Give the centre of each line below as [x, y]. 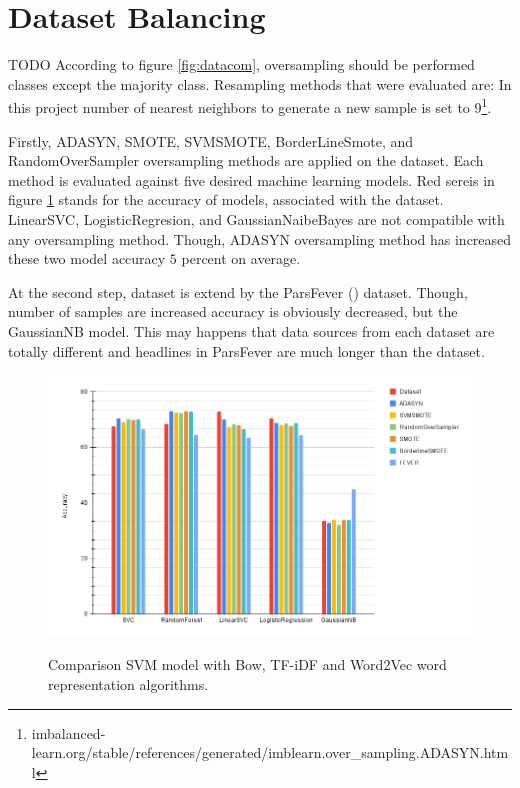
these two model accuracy [87, 258]
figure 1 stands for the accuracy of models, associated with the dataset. [226, 199]
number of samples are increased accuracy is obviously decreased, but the [233, 311]
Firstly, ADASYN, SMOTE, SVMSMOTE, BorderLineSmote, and [211, 140]
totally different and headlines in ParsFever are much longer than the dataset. [246, 350]
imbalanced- [68, 732]
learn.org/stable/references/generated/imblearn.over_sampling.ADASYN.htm [270, 752]
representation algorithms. [128, 684]
